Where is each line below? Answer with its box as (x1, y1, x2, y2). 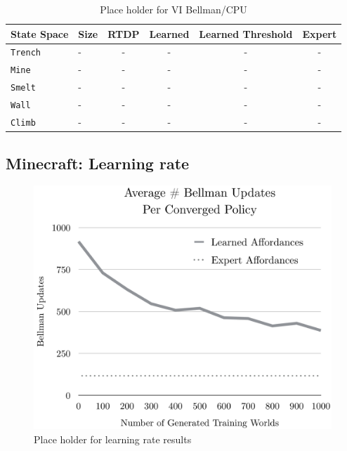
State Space (11, 26, 69, 41)
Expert (302, 26, 337, 41)
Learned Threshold (199, 26, 293, 41)
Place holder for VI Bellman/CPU (100, 2, 247, 16)
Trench (11, 48, 41, 58)
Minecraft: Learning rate (6, 152, 190, 174)
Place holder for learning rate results (34, 432, 192, 446)
